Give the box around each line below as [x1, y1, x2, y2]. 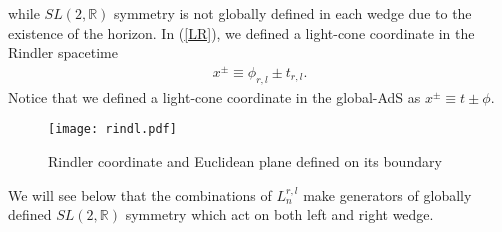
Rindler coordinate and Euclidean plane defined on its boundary [48, 150, 442, 171]
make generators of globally [303, 184, 472, 205]
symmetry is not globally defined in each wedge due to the [114, 3, 472, 23]
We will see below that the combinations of [8, 184, 272, 205]
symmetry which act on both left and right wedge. [125, 204, 434, 225]
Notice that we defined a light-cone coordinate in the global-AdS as [8, 86, 421, 107]
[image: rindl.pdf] [48, 122, 177, 137]
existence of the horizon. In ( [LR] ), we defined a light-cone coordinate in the [8, 22, 475, 43]
